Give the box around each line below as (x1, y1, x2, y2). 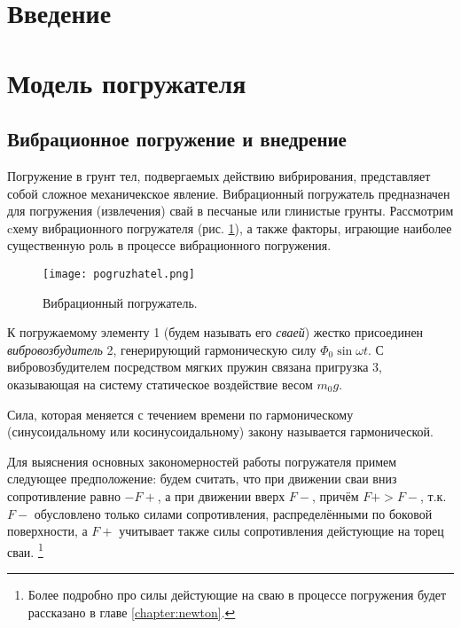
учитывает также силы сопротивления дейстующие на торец (119, 522, 444, 540)
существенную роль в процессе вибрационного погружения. (7, 236, 332, 255)
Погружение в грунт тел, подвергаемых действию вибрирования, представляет (7, 166, 431, 184)
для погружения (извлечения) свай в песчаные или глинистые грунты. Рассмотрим (7, 201, 454, 220)
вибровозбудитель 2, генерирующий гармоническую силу (7, 340, 316, 358)
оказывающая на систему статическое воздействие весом (7, 374, 313, 393)
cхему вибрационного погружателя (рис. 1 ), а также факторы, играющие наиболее (7, 218, 452, 237)
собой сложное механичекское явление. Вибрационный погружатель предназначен (7, 184, 450, 202)
